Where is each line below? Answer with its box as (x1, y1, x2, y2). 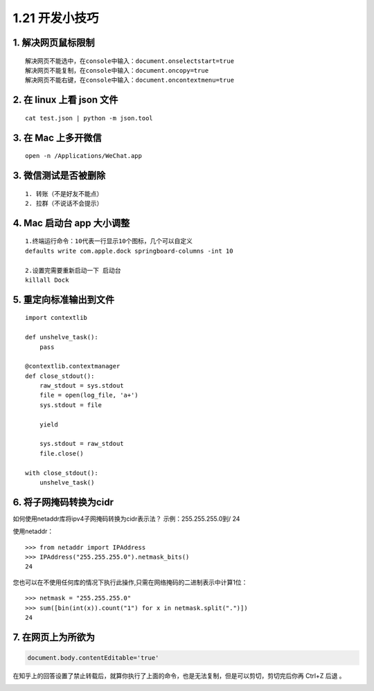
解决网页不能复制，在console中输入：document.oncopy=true (25, 66, 209, 74)
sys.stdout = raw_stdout (39, 440, 124, 448)
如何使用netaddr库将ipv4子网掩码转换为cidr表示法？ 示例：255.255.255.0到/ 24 (12, 514, 240, 523)
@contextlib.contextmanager (25, 362, 121, 370)
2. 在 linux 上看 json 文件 (12, 94, 118, 106)
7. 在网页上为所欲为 (12, 631, 95, 643)
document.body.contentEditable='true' (27, 654, 159, 661)
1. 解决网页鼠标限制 (12, 37, 95, 48)
